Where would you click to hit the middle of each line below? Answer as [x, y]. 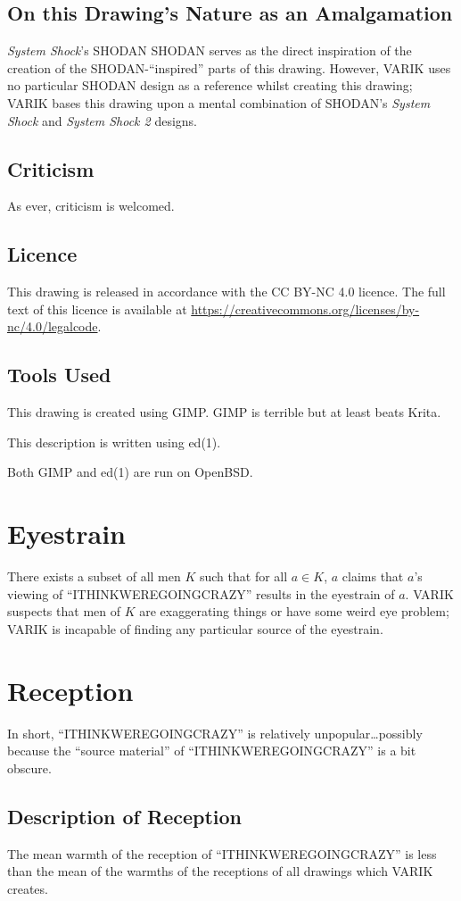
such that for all [243, 576]
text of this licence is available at [97, 309]
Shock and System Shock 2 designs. [102, 120]
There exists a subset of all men [94, 576]
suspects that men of [64, 611]
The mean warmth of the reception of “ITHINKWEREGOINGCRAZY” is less [222, 853]
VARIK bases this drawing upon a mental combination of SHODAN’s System [219, 102]
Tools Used [59, 375]
